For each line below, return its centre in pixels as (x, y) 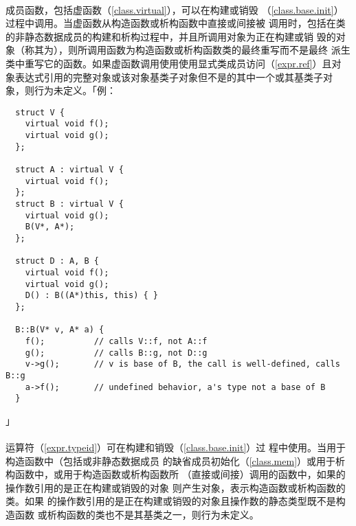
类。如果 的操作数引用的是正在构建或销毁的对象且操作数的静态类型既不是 (171, 501)
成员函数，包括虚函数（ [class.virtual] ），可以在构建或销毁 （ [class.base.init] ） (175, 9)
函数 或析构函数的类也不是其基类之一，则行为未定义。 (137, 514)
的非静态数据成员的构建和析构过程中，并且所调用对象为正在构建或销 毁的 (171, 36)
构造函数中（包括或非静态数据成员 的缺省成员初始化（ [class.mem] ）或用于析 (176, 460)
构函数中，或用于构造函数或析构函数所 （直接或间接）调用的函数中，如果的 (176, 474)
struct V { (40, 112)
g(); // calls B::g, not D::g (116, 353)
